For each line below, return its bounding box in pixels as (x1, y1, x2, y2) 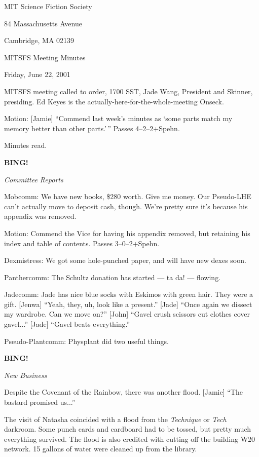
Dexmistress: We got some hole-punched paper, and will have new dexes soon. (4, 255, 246, 265)
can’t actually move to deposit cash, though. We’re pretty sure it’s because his (4, 201, 248, 211)
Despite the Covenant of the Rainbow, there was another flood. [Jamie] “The (4, 387, 243, 397)
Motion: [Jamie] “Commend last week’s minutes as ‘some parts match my (4, 113, 233, 124)
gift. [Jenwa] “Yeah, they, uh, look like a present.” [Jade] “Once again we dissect (4, 298, 252, 309)
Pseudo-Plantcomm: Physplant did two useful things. (4, 335, 169, 346)
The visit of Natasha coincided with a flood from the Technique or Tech (4, 413, 227, 424)
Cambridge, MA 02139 (4, 35, 75, 46)
